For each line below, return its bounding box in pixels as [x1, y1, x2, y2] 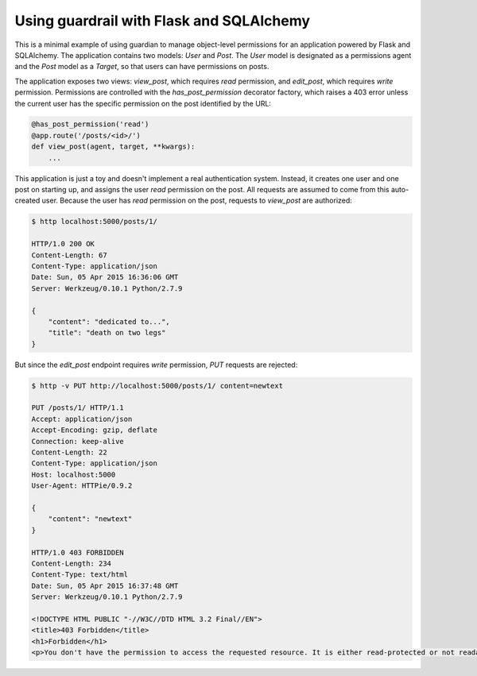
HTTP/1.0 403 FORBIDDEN [31, 548, 125, 557]
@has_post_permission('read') [31, 120, 149, 129]
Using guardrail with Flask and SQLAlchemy [14, 12, 310, 29]
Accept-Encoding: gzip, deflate [31, 426, 158, 435]
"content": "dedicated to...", [48, 317, 170, 326]
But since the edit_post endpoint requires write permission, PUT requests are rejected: [14, 360, 298, 369]
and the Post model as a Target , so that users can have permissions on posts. [14, 62, 270, 71]
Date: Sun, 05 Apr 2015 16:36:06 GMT [31, 272, 179, 282]
